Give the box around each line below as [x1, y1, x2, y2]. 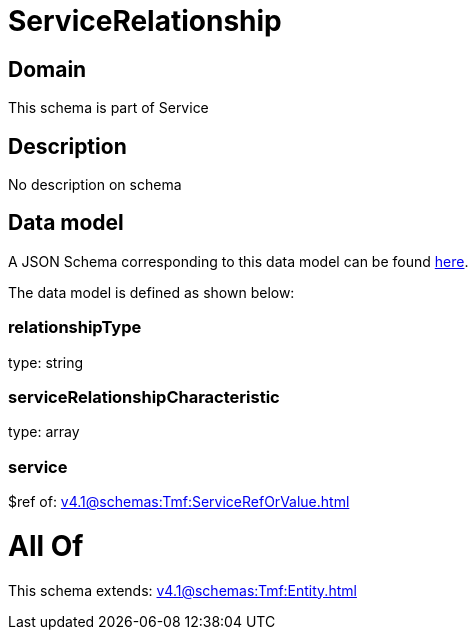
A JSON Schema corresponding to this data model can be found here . [8, 252, 469, 270]
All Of [8, 528, 84, 563]
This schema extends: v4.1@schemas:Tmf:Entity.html [8, 581, 357, 599]
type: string [8, 353, 84, 371]
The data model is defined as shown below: [8, 283, 295, 301]
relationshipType [8, 317, 142, 338]
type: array [8, 423, 80, 441]
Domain [8, 56, 87, 82]
